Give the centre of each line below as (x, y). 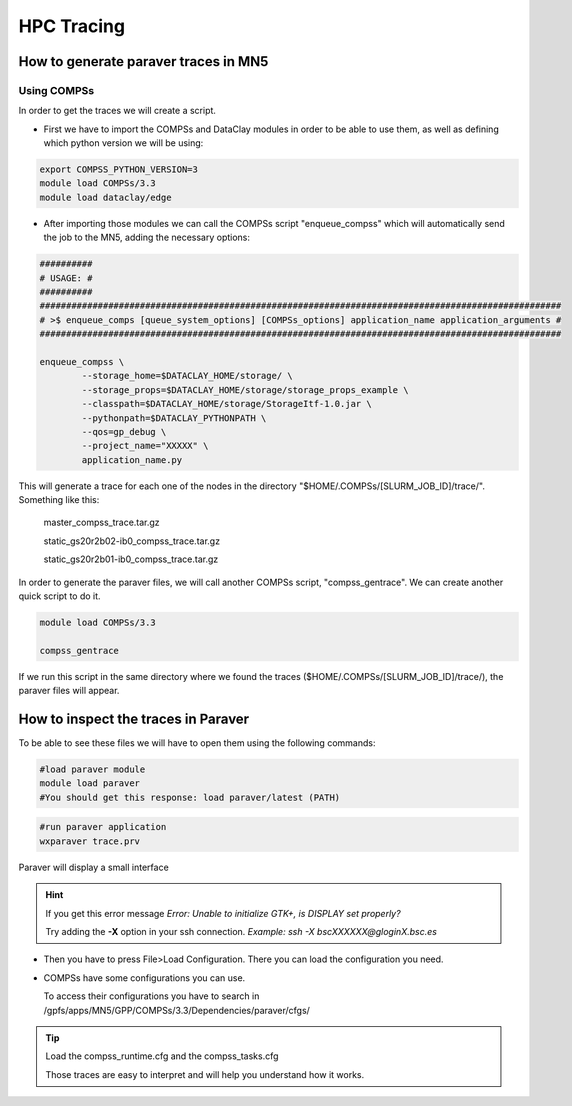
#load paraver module (92, 769)
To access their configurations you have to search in (151, 996)
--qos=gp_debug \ (124, 431)
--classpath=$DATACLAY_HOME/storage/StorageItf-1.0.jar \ (226, 404)
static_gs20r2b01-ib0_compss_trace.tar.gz (131, 559)
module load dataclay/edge (105, 197)
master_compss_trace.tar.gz (101, 522)
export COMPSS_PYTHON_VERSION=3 (119, 169)
